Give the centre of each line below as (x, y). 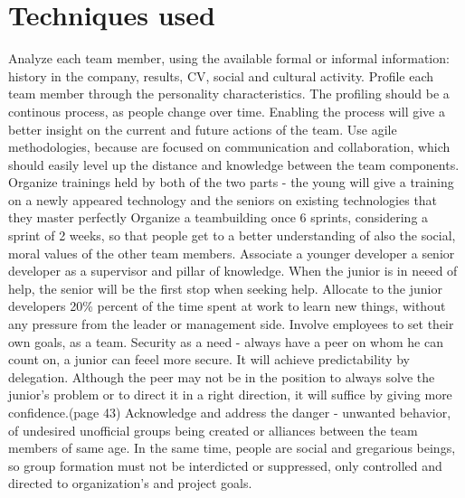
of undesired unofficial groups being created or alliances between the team (213, 430)
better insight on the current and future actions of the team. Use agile (203, 129)
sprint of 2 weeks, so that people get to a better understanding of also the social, (232, 235)
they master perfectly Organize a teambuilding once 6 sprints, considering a (218, 217)
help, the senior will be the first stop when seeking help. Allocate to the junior (225, 288)
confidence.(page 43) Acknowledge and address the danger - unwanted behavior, (230, 412)
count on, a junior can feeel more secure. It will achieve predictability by (209, 359)
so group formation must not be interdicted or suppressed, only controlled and (225, 465)
